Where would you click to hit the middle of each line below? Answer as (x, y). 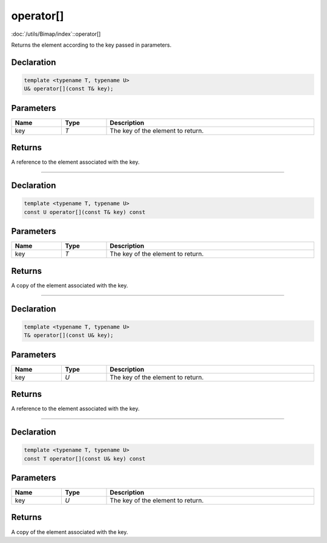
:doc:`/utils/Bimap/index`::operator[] (56, 34)
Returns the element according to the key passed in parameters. (91, 45)
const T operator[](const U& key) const (84, 458)
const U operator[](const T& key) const (84, 212)
